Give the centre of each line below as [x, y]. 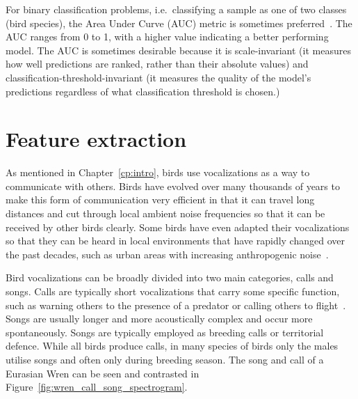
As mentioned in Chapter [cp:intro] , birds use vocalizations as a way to [158, 172]
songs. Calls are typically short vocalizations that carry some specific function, [173, 291]
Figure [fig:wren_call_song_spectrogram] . [97, 387]
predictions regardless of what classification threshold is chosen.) [143, 91]
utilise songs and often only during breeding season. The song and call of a [165, 359]
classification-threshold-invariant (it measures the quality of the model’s [158, 77]
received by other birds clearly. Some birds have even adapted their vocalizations [178, 227]
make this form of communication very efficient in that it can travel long [160, 199]
